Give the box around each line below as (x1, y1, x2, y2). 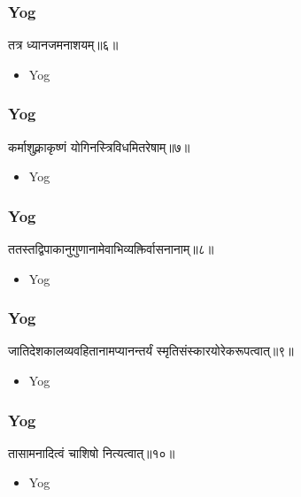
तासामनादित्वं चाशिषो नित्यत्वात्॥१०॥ (8, 443, 175, 462)
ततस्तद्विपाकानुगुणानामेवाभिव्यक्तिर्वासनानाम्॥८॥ (8, 240, 214, 258)
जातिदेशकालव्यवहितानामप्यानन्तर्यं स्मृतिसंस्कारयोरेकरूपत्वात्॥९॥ (8, 341, 294, 360)
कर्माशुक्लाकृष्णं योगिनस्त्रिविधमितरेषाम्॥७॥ (8, 137, 190, 156)
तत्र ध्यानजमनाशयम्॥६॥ (8, 35, 119, 54)
